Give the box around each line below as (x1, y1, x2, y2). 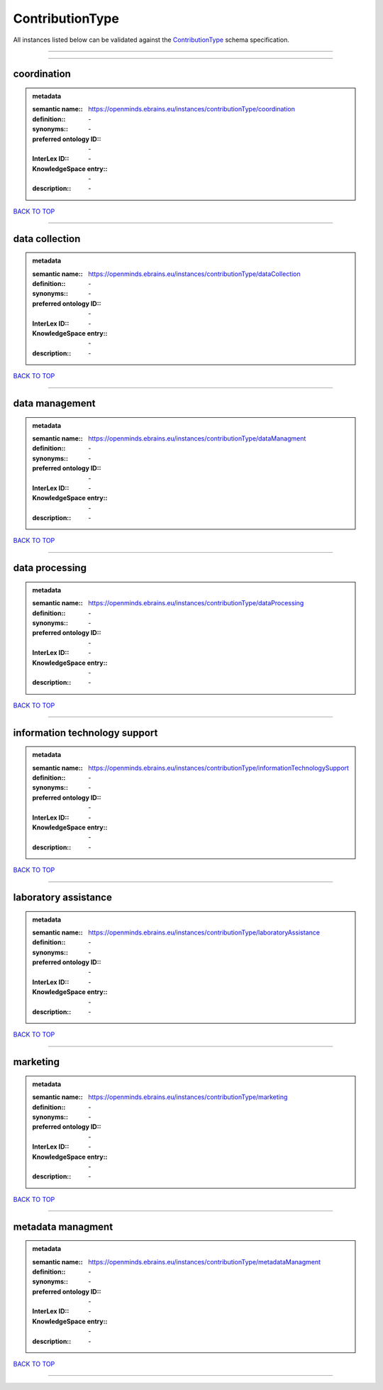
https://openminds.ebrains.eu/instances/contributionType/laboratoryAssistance (88, 928, 321, 937)
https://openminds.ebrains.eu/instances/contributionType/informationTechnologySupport (88, 763, 349, 772)
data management (13, 397, 96, 409)
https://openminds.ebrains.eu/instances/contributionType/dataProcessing (88, 599, 304, 607)
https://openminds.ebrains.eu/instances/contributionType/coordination (88, 105, 296, 114)
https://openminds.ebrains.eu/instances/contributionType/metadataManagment (88, 1257, 321, 1266)
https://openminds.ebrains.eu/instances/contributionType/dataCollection (88, 270, 301, 278)
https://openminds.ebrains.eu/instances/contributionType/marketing (88, 1093, 288, 1101)
